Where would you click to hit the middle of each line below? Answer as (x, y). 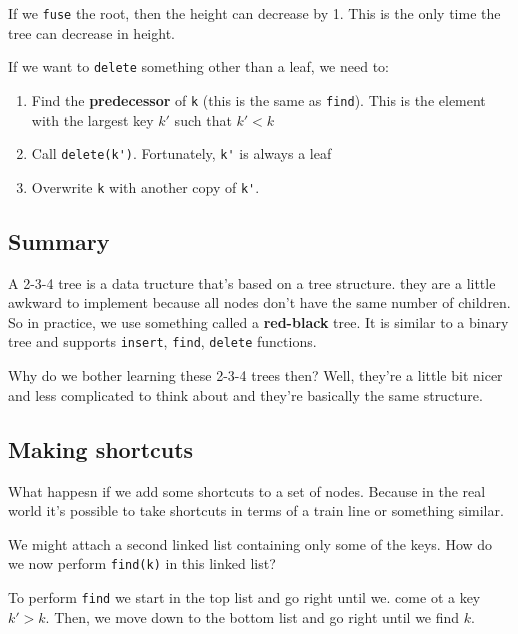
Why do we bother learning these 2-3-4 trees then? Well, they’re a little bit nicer (255, 375)
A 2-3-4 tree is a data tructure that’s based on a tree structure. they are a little (252, 282)
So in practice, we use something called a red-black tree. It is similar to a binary (258, 321)
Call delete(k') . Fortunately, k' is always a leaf (181, 153)
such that (203, 119)
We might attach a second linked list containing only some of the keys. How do (250, 543)
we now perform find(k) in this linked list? (142, 563)
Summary (59, 240)
